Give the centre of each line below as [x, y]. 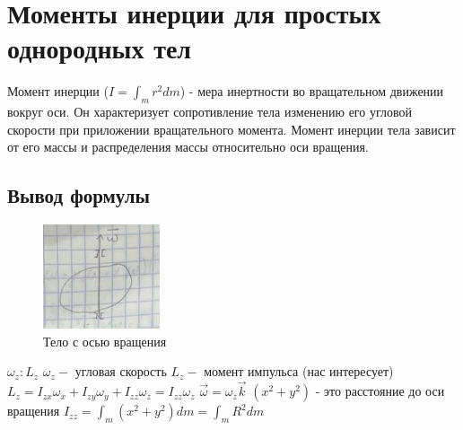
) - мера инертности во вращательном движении [312, 91]
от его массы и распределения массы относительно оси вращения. [188, 147]
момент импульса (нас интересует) [299, 371]
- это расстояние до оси [380, 391]
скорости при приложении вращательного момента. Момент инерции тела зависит [231, 129]
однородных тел [100, 48]
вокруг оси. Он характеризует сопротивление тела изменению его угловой [210, 112]
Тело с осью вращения [105, 341]
